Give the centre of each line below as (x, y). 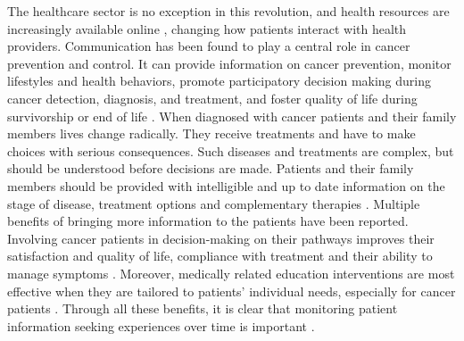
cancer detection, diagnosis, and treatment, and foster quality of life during (212, 98)
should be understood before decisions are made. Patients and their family (211, 168)
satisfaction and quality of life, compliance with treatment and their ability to (220, 256)
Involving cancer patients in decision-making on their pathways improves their (221, 238)
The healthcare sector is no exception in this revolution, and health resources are (228, 11)
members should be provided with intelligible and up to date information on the (226, 185)
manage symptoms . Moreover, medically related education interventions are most (231, 273)
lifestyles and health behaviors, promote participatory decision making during (220, 81)
